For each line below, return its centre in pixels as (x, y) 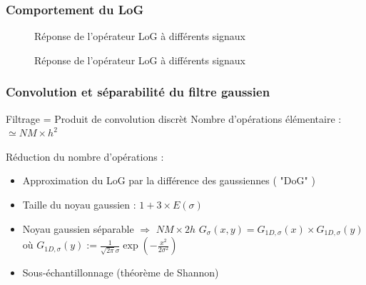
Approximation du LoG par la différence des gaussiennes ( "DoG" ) (169, 180)
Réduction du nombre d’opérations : (85, 156)
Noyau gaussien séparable (78, 228)
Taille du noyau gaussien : (79, 204)
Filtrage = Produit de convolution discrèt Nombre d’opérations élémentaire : (174, 118)
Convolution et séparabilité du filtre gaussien (138, 92)
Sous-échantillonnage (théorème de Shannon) (121, 272)
